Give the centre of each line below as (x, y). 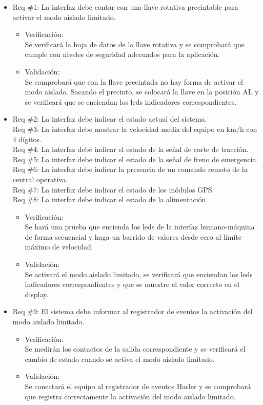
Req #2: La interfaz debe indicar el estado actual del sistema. (110, 119)
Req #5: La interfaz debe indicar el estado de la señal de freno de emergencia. (135, 159)
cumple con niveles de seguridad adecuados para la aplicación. (122, 54)
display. (37, 294)
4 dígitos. (27, 139)
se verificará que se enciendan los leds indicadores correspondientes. (131, 101)
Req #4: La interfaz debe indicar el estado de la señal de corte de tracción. (130, 149)
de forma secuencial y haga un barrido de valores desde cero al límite (133, 236)
